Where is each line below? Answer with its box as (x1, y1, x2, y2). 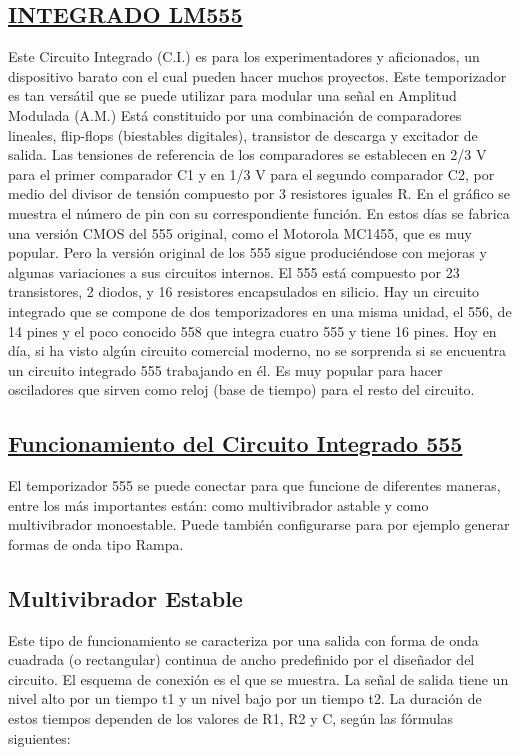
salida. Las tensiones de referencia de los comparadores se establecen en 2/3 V (8, 144, 487, 165)
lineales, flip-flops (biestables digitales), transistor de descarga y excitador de (8, 124, 478, 145)
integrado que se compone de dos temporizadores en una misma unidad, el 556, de (8, 300, 512, 321)
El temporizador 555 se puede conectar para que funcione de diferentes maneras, (8, 475, 501, 496)
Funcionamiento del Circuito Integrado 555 (8, 428, 463, 459)
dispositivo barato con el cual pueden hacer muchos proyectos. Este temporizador (8, 65, 507, 86)
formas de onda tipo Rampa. (8, 533, 184, 554)
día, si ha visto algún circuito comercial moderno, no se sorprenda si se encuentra (8, 340, 507, 361)
